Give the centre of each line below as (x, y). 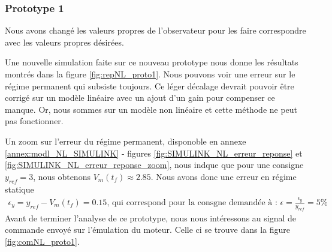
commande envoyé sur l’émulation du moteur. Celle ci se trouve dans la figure (147, 229)
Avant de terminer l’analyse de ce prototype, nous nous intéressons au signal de (151, 217)
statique (19, 189)
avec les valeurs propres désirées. (64, 42)
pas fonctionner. (34, 121)
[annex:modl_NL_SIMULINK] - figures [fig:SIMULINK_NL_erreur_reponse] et (154, 153)
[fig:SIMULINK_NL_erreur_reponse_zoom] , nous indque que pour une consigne (154, 165)
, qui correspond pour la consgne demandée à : (192, 202)
